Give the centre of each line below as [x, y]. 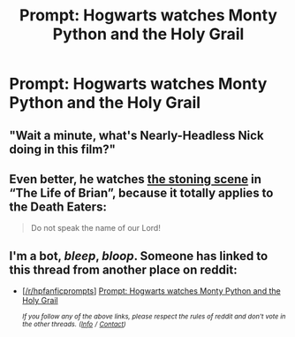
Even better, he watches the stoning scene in [136, 179]
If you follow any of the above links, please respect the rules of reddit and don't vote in [154, 317]
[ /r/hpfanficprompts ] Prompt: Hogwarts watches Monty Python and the [151, 291]
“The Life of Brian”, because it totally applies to [141, 192]
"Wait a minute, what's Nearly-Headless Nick [136, 135]
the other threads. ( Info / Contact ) [74, 325]
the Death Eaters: [58, 207]
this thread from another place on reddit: [123, 269]
